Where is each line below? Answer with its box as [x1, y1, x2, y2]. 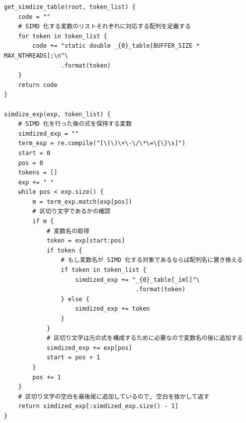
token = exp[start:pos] [46, 237, 125, 245]
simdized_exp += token [75, 305, 150, 313]
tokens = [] [18, 169, 58, 176]
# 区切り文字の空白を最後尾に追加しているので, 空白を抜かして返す [18, 393, 210, 400]
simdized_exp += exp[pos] [46, 344, 132, 351]
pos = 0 [18, 159, 43, 167]
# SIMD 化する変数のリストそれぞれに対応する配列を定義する [18, 23, 191, 30]
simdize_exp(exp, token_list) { [4, 110, 111, 118]
